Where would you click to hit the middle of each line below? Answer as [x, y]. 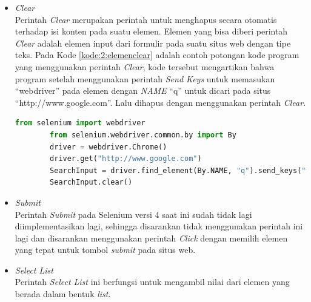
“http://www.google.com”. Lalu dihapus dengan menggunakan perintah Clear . [160, 102]
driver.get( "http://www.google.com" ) [126, 159]
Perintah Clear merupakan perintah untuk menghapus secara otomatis [146, 19]
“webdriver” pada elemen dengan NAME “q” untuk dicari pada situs [143, 90]
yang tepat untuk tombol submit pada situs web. [105, 250]
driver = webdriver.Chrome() [109, 147]
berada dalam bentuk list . [63, 294]
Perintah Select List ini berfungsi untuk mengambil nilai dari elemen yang [152, 282]
